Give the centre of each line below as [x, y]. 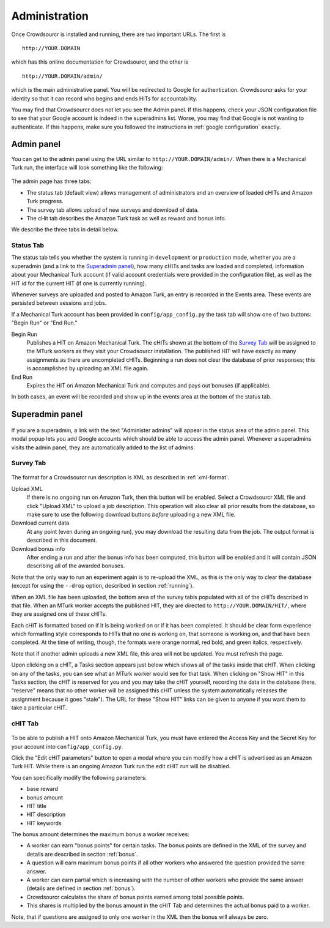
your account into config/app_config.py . [67, 746]
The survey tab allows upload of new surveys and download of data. [113, 210]
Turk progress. [45, 201]
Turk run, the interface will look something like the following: [87, 167]
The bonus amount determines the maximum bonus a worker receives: [100, 834]
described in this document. [62, 540]
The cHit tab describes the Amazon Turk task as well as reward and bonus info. [127, 218]
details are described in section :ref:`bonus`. [82, 854]
